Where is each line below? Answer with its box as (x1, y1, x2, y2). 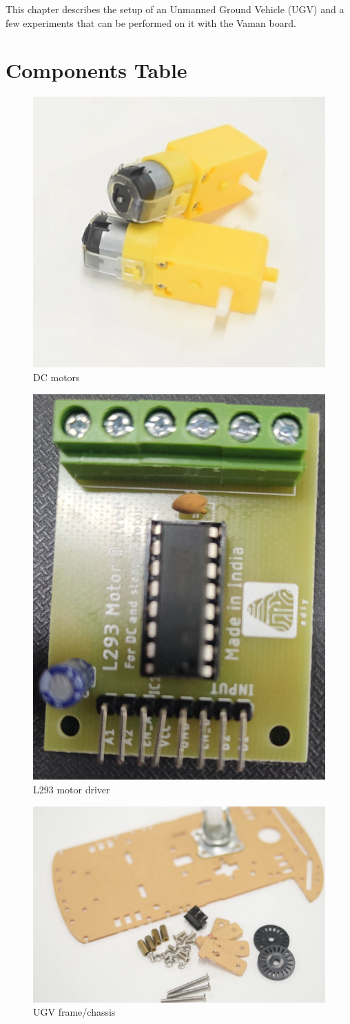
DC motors (33, 370, 80, 384)
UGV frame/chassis (33, 1005, 116, 1019)
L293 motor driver (33, 782, 110, 796)
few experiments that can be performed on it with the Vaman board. (6, 15, 296, 30)
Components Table (6, 56, 187, 84)
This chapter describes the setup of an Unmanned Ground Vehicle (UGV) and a (6, 2, 344, 16)
